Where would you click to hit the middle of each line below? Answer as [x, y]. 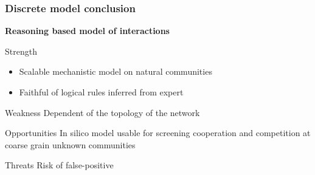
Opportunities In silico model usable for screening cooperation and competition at [158, 133]
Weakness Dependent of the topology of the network [102, 112]
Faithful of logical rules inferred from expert [101, 92]
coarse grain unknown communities [70, 144]
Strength [21, 51]
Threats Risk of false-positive [59, 165]
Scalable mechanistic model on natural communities [116, 71]
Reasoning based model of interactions [87, 31]
